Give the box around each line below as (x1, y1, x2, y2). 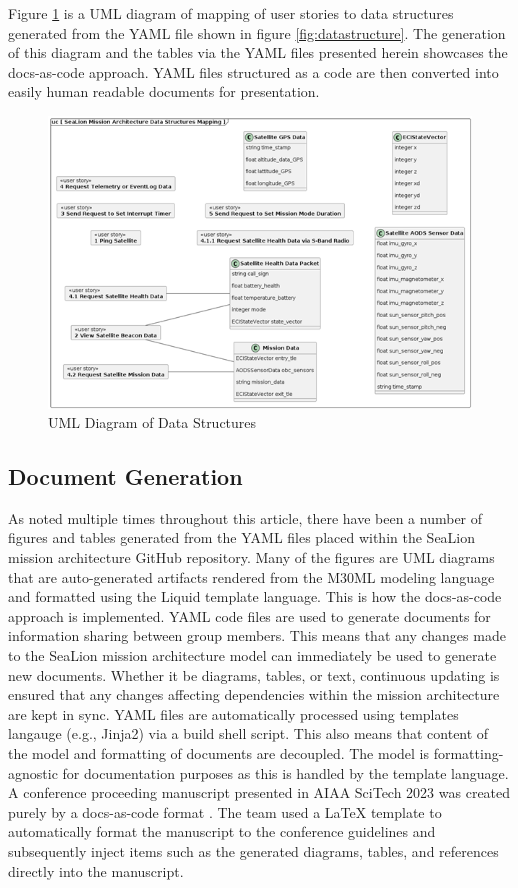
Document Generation (8, 461, 243, 492)
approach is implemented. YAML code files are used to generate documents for (8, 605, 491, 626)
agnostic (8, 762, 58, 783)
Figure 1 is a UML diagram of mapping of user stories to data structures (8, 3, 454, 23)
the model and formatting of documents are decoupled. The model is (8, 743, 430, 764)
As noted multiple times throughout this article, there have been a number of (8, 507, 483, 528)
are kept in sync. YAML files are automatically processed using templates (8, 703, 459, 724)
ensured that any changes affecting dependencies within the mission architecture (8, 684, 500, 705)
